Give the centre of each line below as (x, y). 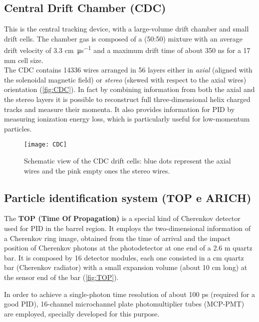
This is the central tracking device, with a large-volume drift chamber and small (127, 29)
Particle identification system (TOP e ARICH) (128, 197)
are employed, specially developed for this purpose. (82, 313)
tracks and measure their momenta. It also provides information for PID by (120, 109)
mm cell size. (24, 60)
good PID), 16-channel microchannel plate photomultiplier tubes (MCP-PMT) (124, 304)
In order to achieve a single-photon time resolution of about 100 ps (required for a (129, 294)
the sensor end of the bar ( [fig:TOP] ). (61, 277)
